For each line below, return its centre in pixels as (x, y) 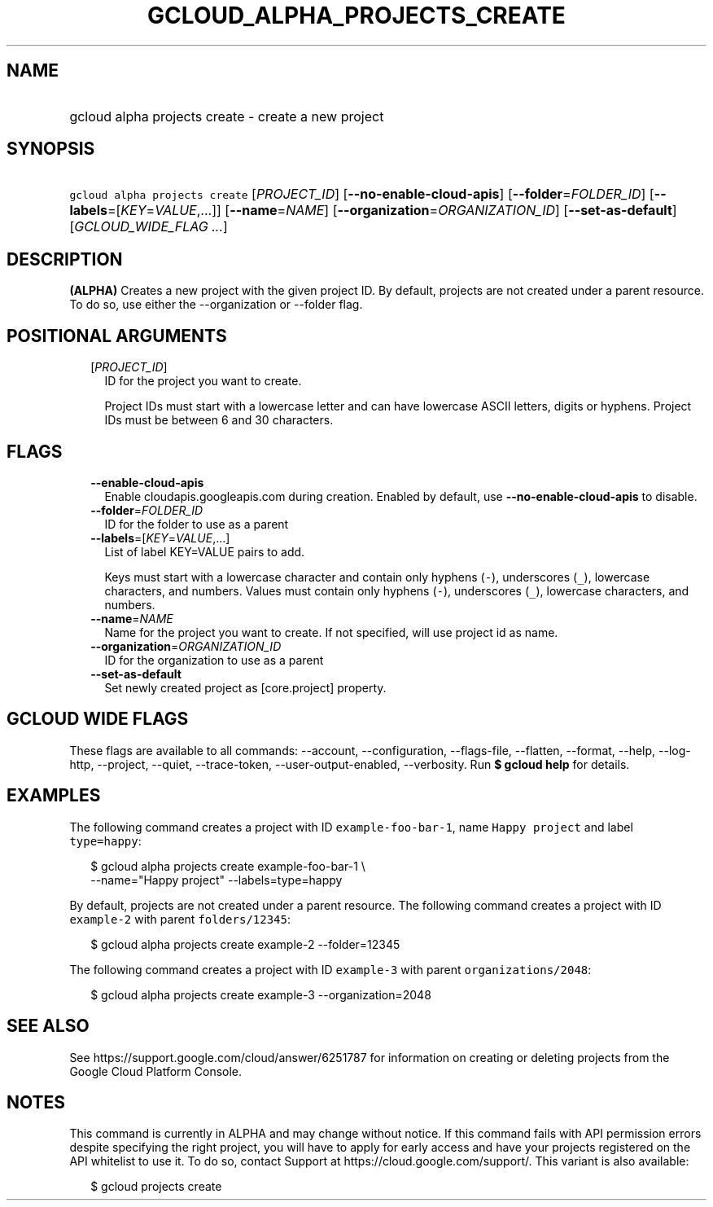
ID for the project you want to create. (203, 381)
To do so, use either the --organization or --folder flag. (216, 305)
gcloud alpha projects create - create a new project (227, 116)
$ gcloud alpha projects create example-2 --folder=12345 (245, 944)
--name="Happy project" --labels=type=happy (217, 880)
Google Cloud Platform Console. (156, 1071)
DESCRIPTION (65, 259)
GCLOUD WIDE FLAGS (98, 719)
